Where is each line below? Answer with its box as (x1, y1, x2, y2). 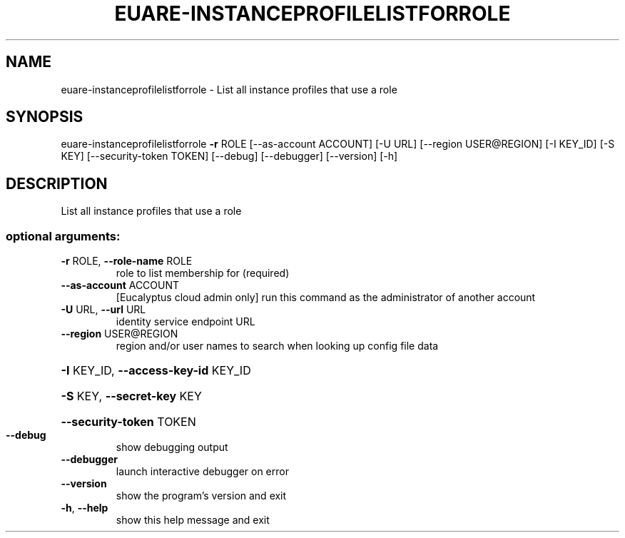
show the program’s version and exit (116, 489, 287, 502)
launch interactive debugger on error (116, 465, 289, 478)
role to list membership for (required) (116, 267, 290, 280)
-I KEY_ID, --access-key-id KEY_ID (61, 363, 251, 378)
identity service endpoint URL (116, 315, 255, 328)
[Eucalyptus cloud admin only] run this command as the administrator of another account (116, 291, 536, 304)
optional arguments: (6, 228, 121, 243)
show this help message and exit (116, 514, 270, 527)
